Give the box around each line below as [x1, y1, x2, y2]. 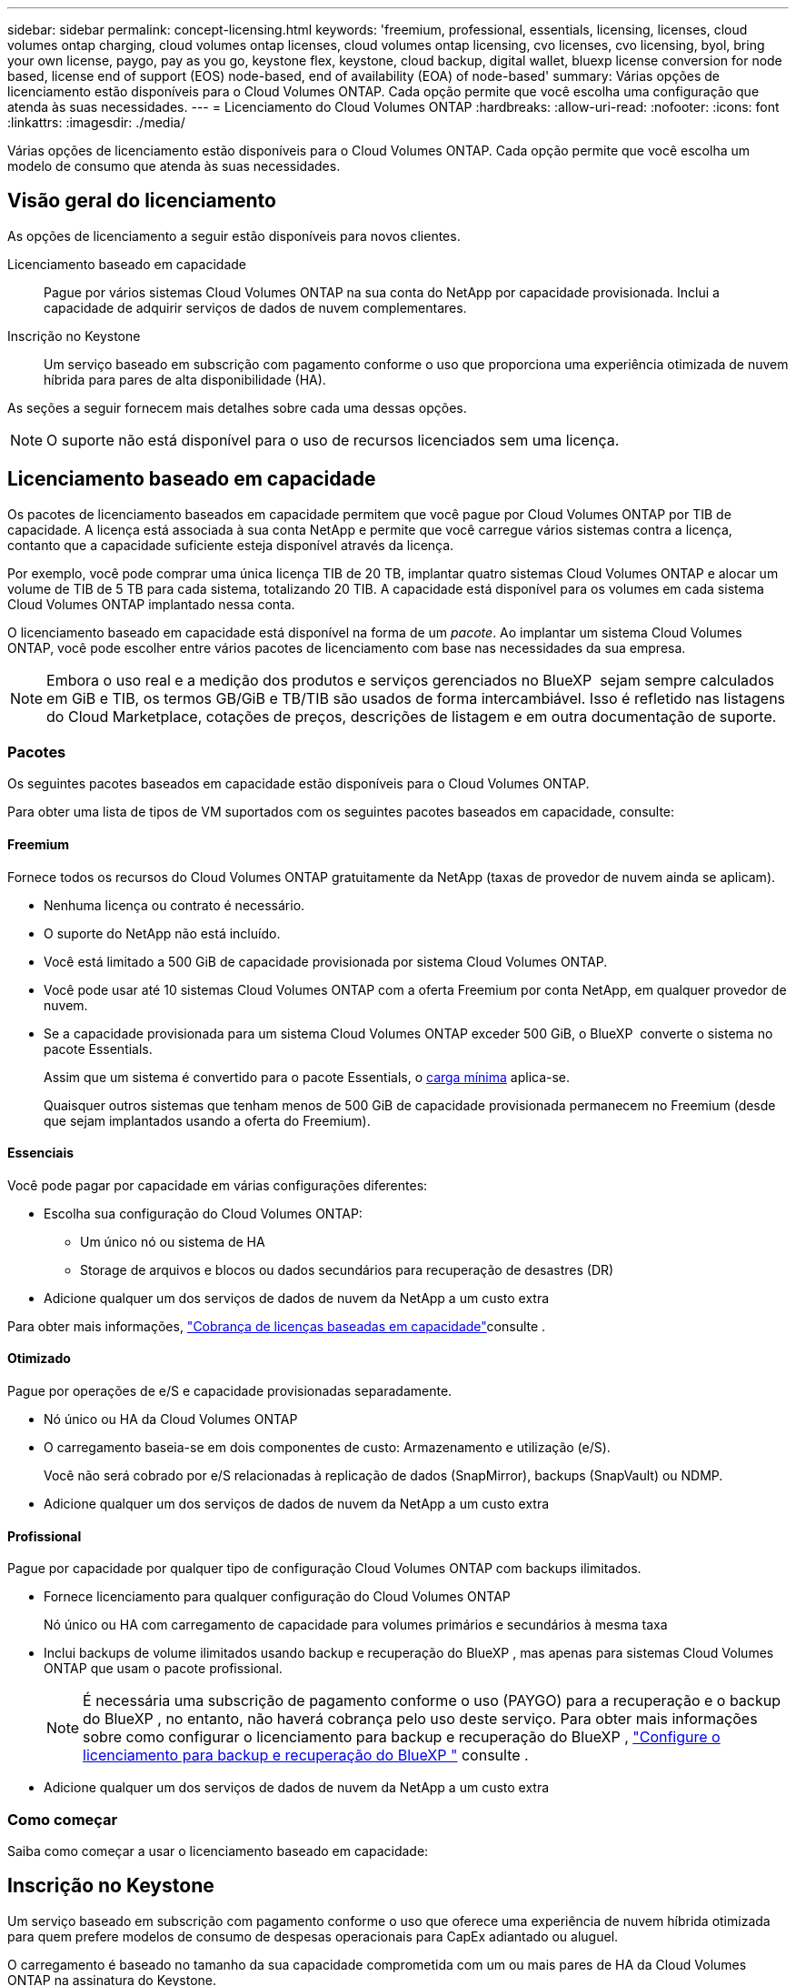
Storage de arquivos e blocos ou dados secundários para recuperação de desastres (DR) [80, 1261, 614, 1278]
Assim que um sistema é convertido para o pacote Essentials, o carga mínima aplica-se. [44, 1068, 571, 1085]
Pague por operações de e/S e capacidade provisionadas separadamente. [7, 1383, 453, 1399]
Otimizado [7, 1350, 71, 1367]
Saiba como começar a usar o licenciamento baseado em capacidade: [7, 1843, 429, 1860]
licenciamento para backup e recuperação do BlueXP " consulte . [83, 1746, 529, 1765]
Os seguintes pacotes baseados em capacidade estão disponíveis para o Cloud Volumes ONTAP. [7, 776, 590, 792]
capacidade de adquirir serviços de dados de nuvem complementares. [44, 299, 467, 316]
